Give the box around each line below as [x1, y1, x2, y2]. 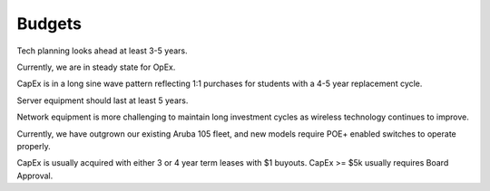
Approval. [16, 170, 54, 181]
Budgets [16, 14, 82, 33]
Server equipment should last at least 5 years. [16, 95, 189, 106]
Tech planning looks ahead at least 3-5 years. [16, 45, 188, 56]
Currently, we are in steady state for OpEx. [16, 62, 176, 72]
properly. [16, 140, 51, 151]
